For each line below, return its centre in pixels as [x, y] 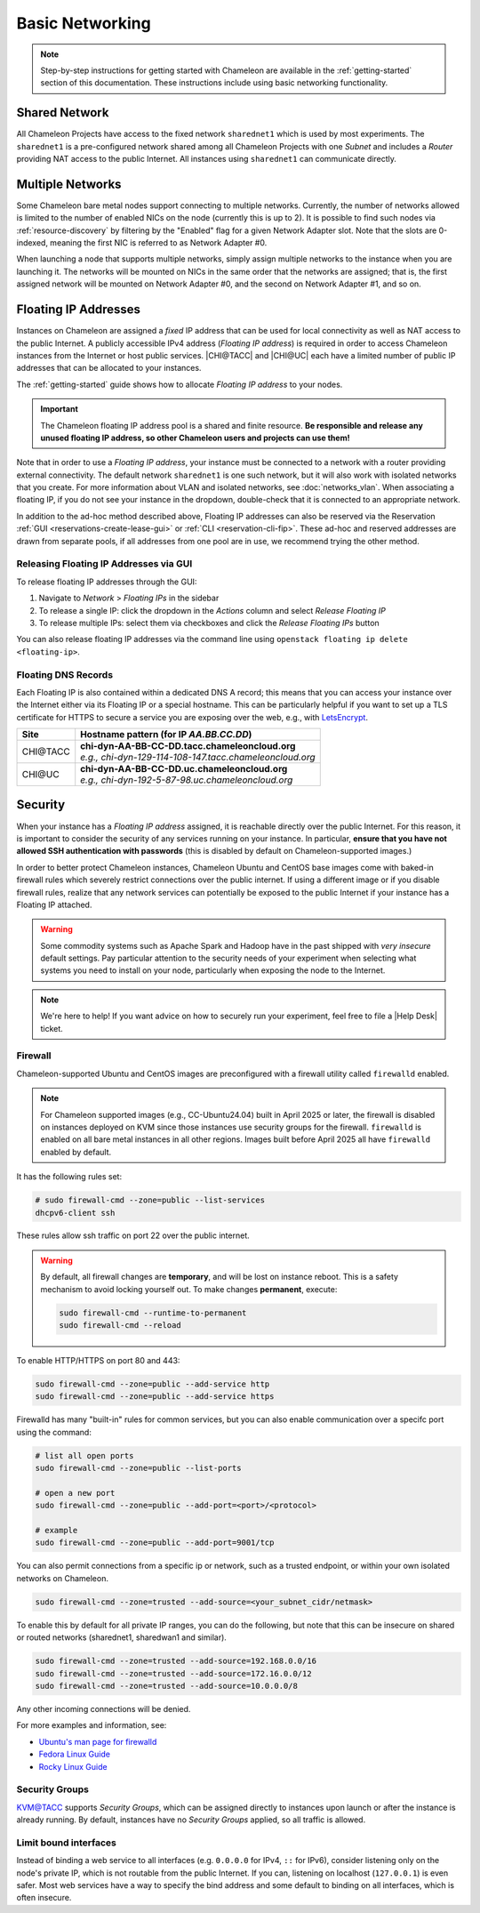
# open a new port [75, 1493]
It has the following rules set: [69, 1177]
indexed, [32, 243]
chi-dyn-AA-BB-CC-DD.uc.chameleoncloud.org [184, 769]
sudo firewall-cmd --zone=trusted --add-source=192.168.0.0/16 [176, 1661]
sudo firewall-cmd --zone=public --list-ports [138, 1468]
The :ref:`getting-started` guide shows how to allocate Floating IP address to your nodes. [180, 384]
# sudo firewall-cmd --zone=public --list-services [150, 1200]
